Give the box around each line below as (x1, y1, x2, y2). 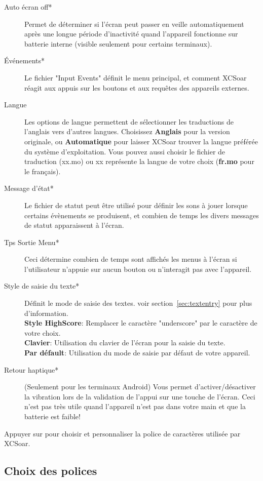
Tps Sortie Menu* (4, 236, 59, 247)
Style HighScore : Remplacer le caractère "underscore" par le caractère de (24, 317, 257, 328)
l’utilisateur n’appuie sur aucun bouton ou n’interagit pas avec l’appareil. (24, 263, 252, 274)
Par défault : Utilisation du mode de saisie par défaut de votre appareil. (24, 347, 250, 358)
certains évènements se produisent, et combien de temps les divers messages (24, 210, 259, 220)
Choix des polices (4, 463, 97, 478)
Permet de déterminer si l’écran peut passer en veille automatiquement (24, 18, 244, 29)
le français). (24, 166, 61, 176)
